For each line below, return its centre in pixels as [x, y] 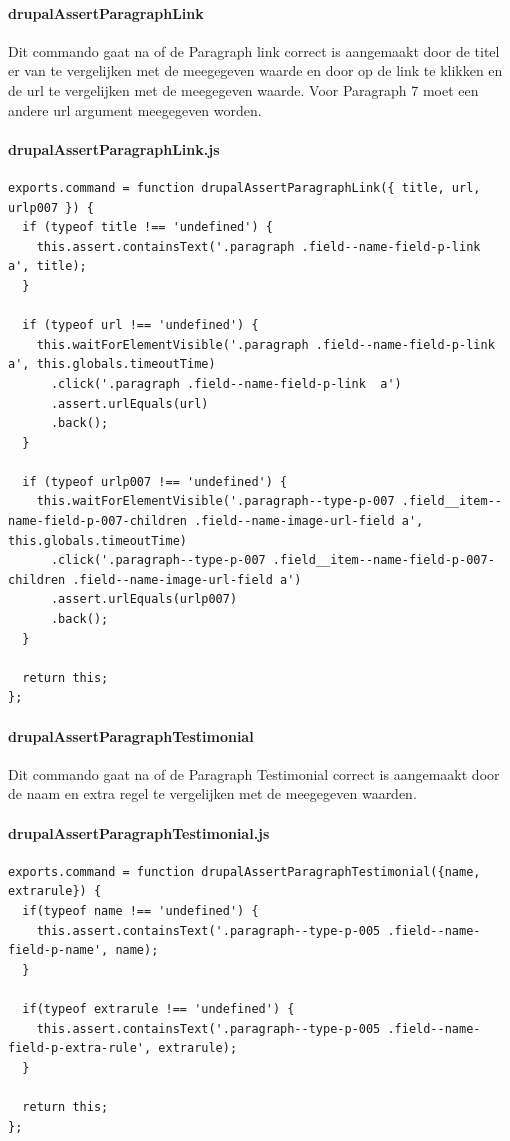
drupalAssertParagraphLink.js [114, 148]
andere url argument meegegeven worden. [135, 109]
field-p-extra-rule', [80, 1048]
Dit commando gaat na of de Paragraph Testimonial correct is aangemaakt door [254, 773]
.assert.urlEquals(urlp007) [144, 599]
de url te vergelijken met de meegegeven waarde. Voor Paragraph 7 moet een [243, 89]
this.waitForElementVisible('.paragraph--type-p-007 [215, 501]
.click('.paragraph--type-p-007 [158, 560]
